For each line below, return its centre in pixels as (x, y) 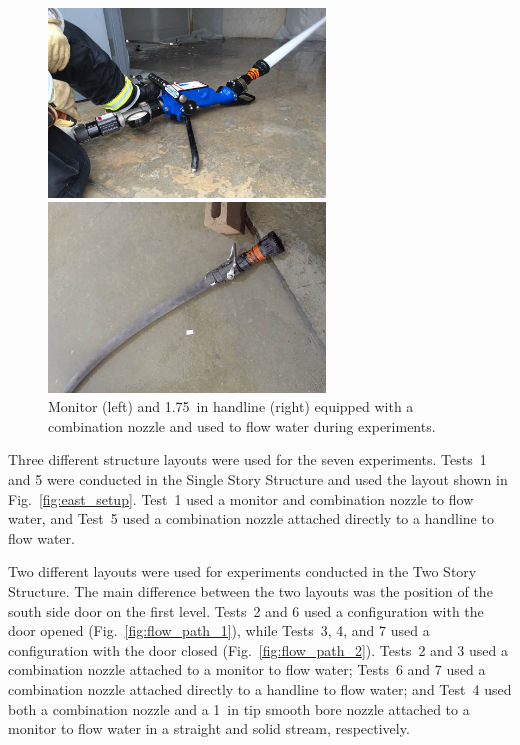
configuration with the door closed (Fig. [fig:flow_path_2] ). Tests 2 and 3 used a (258, 649)
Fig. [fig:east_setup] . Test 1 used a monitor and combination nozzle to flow (241, 498)
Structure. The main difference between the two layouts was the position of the (250, 590)
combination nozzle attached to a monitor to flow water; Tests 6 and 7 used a (247, 669)
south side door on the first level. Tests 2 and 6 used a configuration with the (246, 610)
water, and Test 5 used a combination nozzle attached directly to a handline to (251, 518)
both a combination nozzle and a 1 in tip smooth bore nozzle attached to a (239, 708)
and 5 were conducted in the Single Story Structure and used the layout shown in (258, 479)
